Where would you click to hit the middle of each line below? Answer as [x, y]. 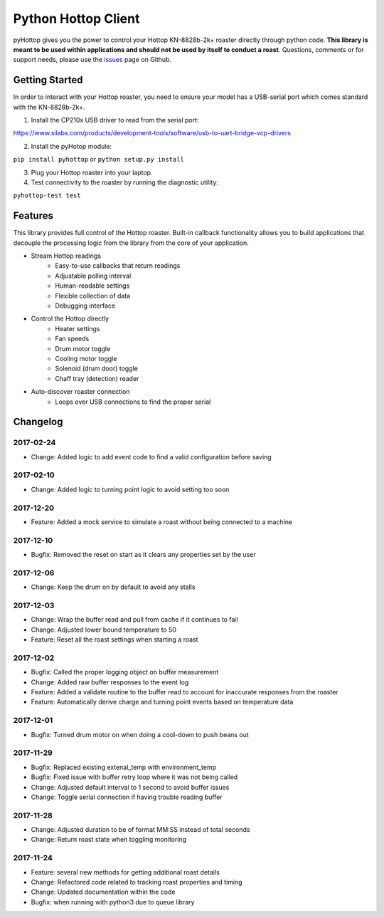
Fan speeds [72, 339]
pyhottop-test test [47, 195]
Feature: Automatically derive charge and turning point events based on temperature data [162, 702]
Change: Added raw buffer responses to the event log [110, 682]
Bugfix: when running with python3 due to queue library [113, 902]
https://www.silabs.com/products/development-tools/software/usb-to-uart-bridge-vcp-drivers [152, 133]
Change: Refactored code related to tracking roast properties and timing [137, 882]
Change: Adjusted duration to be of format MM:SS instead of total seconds [140, 830]
